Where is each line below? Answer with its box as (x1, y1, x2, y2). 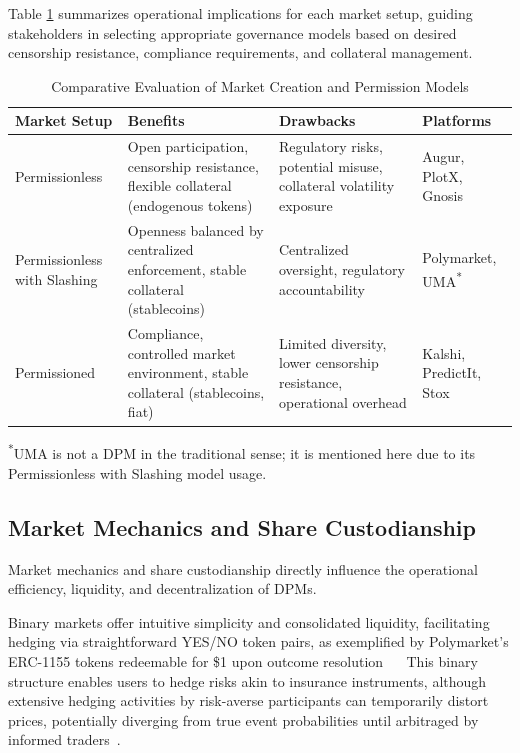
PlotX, (422, 165, 463, 186)
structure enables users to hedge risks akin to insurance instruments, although (8, 670, 487, 691)
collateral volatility (279, 175, 395, 196)
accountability (279, 278, 365, 299)
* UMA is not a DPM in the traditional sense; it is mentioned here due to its (8, 440, 476, 464)
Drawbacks (279, 110, 356, 131)
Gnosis (422, 185, 463, 206)
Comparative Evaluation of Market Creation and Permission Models (51, 75, 469, 96)
